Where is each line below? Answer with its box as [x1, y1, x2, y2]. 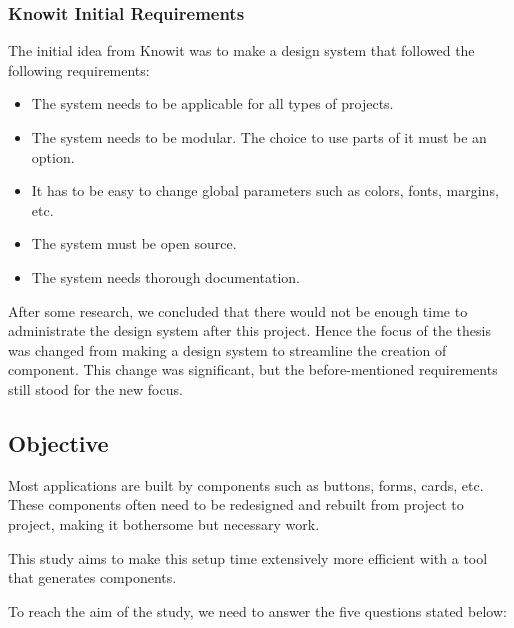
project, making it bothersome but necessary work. [8, 513, 320, 534]
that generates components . [8, 567, 177, 588]
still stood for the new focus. [8, 378, 183, 399]
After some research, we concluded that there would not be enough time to [8, 300, 468, 321]
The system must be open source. [31, 233, 237, 254]
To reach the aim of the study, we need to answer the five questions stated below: [8, 600, 507, 621]
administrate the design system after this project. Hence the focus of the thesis [8, 320, 491, 341]
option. [31, 146, 75, 167]
